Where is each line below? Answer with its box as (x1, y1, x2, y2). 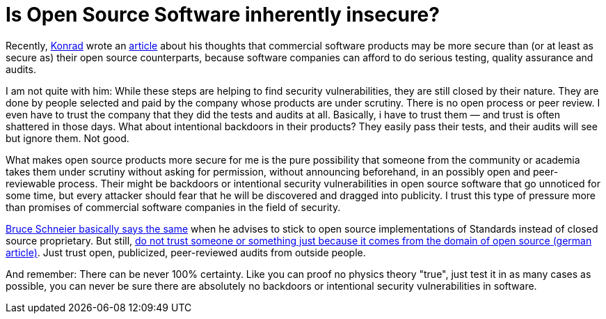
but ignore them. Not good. (6, 132, 129, 144)
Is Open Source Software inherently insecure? (6, 3, 440, 26)
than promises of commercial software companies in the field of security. (6, 201, 341, 213)
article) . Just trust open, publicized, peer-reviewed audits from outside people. (6, 246, 366, 258)
